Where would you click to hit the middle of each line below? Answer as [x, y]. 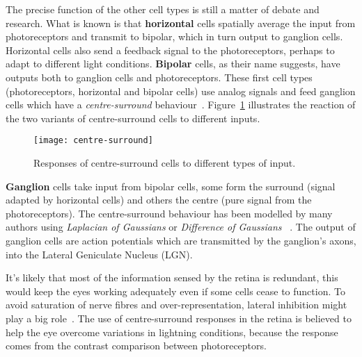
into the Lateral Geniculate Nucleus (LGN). [99, 254]
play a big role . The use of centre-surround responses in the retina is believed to [179, 318]
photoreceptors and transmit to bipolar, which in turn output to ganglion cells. [174, 36]
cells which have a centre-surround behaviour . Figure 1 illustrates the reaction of [181, 105]
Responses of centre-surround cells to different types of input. [165, 163]
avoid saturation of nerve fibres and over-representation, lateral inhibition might [176, 305]
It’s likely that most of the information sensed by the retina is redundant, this [172, 277]
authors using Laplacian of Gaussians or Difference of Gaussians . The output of [181, 227]
